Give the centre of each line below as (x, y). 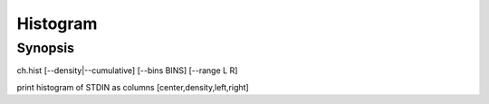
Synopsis (46, 48)
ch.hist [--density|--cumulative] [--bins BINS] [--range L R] (127, 71)
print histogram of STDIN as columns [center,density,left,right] (133, 87)
